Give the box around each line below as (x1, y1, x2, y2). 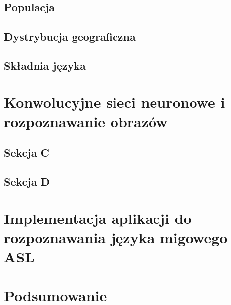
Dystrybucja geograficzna (4, 29, 136, 44)
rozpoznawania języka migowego (4, 227, 228, 247)
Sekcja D (4, 174, 50, 189)
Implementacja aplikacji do (4, 208, 192, 228)
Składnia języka (4, 57, 86, 73)
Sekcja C (4, 145, 49, 160)
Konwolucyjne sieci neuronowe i (4, 91, 225, 112)
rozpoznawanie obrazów (4, 111, 168, 131)
